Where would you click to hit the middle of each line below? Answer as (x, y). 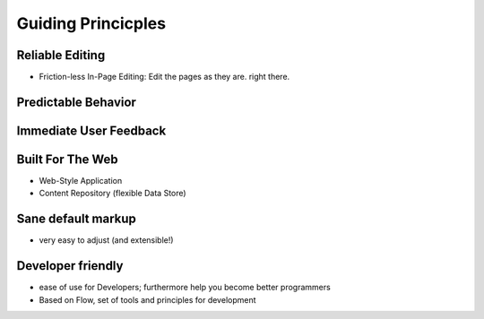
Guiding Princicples (91, 23)
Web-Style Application (81, 181)
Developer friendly (70, 266)
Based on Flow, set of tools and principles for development (147, 299)
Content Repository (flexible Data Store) (113, 194)
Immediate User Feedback (91, 130)
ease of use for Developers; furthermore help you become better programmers (185, 288)
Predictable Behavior (76, 102)
